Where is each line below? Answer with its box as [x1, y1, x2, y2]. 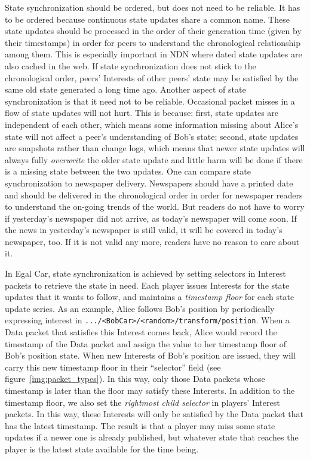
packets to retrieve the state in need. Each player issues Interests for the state [5, 279, 290, 291]
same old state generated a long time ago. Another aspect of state [5, 83, 246, 96]
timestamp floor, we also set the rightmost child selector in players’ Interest [5, 396, 280, 408]
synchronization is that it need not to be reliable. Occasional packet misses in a [5, 94, 295, 107]
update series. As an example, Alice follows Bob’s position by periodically [5, 302, 275, 314]
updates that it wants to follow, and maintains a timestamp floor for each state [5, 290, 294, 303]
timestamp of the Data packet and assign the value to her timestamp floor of [5, 337, 287, 350]
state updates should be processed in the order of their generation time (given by [5, 25, 302, 37]
